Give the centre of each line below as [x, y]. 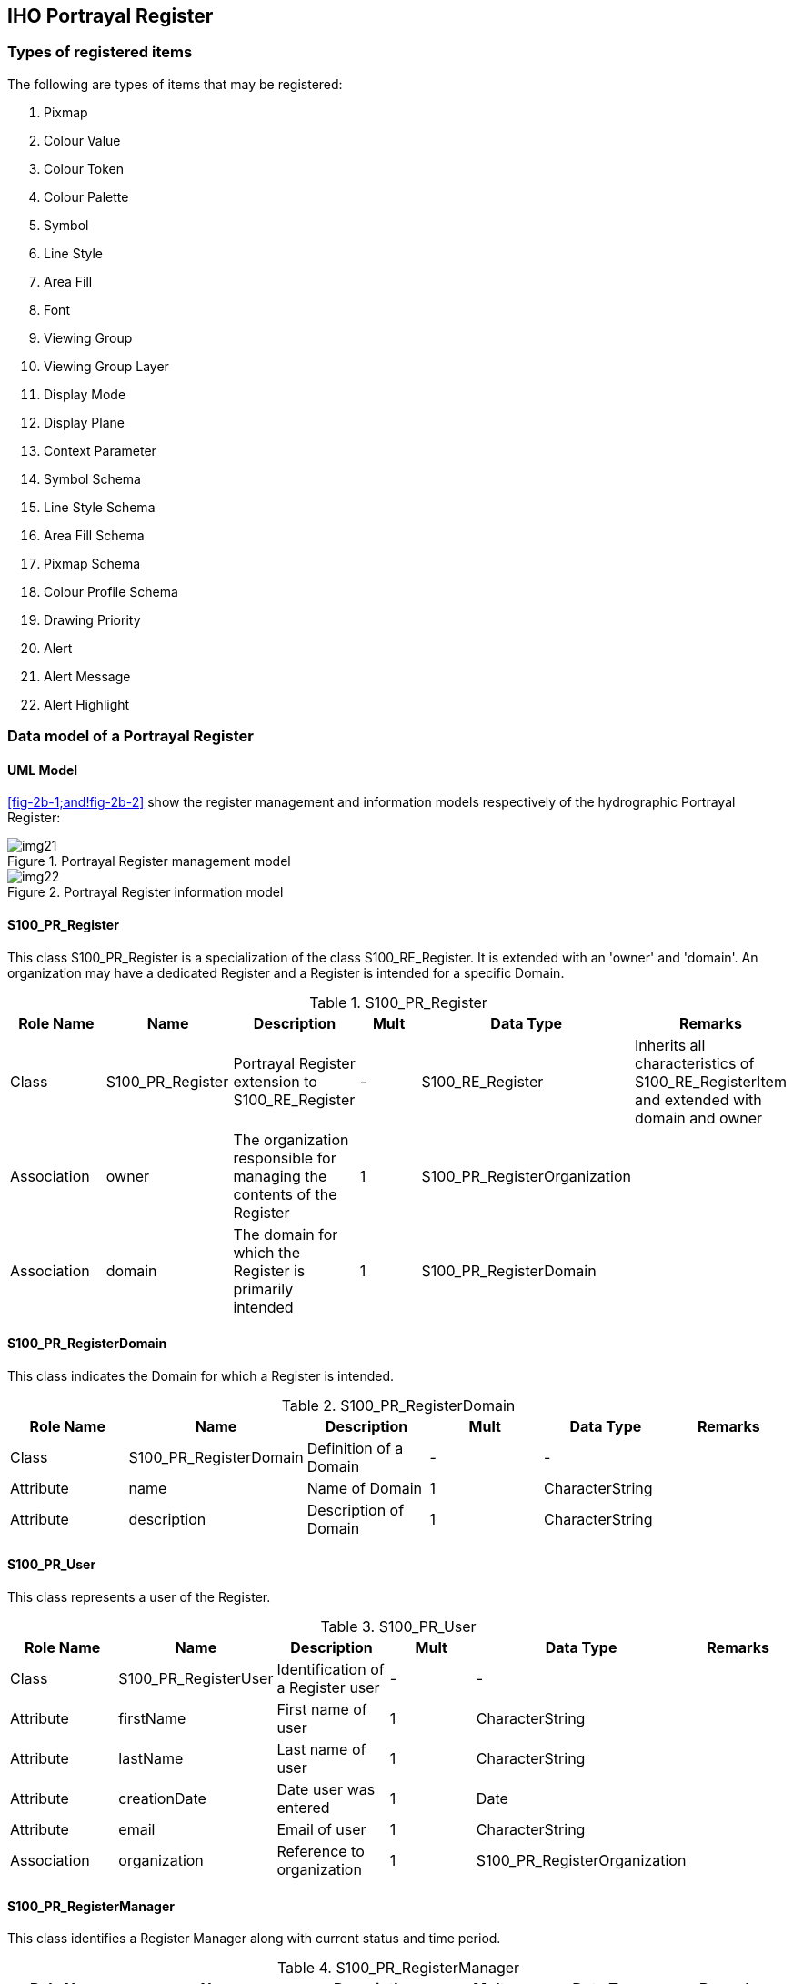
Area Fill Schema [94, 535]
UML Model [43, 770]
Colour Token [84, 168]
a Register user [328, 1688]
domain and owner [698, 1118]
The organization [291, 1139]
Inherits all [670, 1045]
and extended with [698, 1099]
